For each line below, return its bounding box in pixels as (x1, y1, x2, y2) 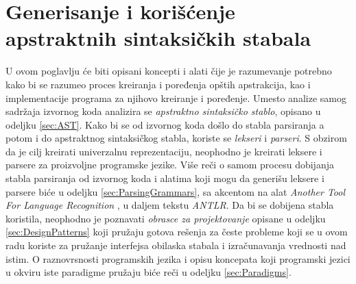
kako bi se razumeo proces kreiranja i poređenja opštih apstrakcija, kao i (5, 77, 311, 91)
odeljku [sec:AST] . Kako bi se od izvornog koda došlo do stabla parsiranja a (5, 117, 324, 131)
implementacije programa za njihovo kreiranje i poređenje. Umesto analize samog (5, 90, 346, 105)
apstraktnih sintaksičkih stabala (5, 24, 311, 52)
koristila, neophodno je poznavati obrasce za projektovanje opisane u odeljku (5, 211, 326, 225)
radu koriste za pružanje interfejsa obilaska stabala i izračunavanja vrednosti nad (5, 238, 346, 253)
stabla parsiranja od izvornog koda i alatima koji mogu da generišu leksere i (5, 171, 324, 185)
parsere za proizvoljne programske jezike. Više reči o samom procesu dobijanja (5, 157, 334, 172)
